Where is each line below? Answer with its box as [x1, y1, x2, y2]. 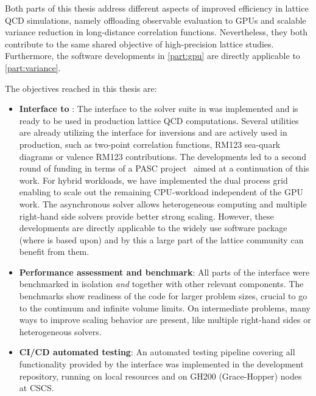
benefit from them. [19, 245, 90, 258]
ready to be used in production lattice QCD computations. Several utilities [19, 114, 299, 127]
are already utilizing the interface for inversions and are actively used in [19, 126, 287, 139]
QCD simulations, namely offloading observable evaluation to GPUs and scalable [5, 13, 306, 26]
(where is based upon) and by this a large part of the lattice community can [19, 233, 304, 246]
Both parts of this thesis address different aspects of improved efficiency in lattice [5, 2, 309, 14]
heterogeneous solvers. [19, 325, 102, 338]
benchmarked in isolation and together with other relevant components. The [19, 277, 304, 290]
